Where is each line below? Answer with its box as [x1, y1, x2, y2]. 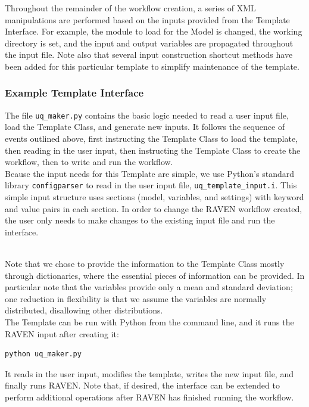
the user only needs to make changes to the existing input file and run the [5, 214, 275, 226]
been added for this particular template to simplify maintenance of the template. [5, 60, 299, 72]
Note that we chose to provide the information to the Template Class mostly [5, 257, 285, 270]
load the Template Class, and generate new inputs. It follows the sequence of [5, 120, 285, 133]
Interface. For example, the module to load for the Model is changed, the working [5, 25, 302, 38]
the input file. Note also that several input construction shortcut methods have [5, 48, 293, 61]
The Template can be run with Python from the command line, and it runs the [5, 316, 294, 328]
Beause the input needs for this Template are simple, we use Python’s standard [5, 167, 294, 179]
